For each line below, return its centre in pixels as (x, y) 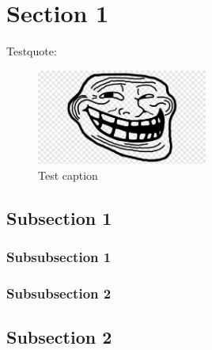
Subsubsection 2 (59, 293)
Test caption (68, 175)
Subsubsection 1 (59, 257)
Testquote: (32, 51)
